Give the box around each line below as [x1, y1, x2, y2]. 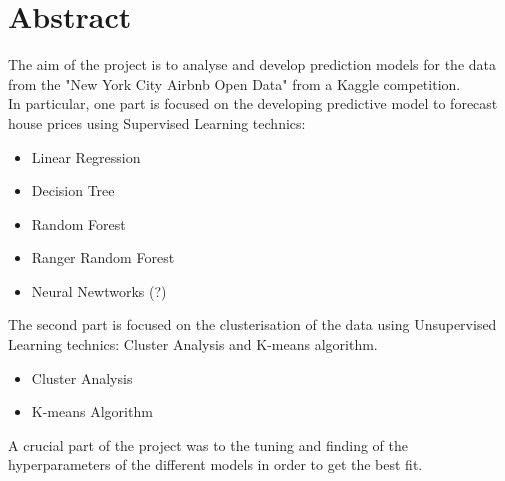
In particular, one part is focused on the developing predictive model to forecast [8, 93, 498, 114]
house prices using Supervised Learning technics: [8, 112, 306, 133]
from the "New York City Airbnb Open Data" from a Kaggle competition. [8, 73, 461, 94]
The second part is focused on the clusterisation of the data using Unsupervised [8, 314, 497, 335]
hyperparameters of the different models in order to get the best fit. [8, 454, 423, 475]
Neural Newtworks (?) [31, 280, 167, 301]
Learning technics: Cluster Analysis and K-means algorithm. [8, 334, 378, 355]
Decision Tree [31, 180, 115, 201]
